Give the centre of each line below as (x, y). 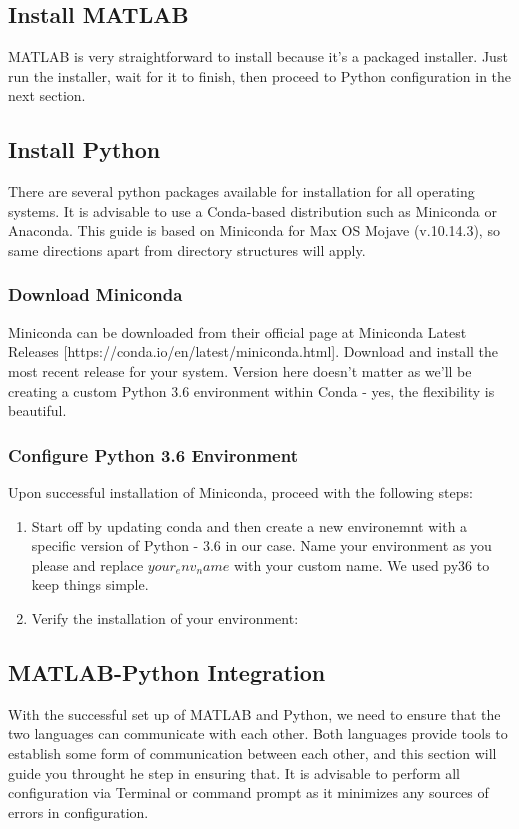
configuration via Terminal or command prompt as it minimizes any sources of (248, 792)
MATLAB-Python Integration (167, 671)
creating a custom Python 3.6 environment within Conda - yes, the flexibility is (251, 390)
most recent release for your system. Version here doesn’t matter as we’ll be (240, 370)
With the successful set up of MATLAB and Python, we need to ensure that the (254, 713)
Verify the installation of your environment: (165, 617)
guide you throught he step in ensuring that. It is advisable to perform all (234, 772)
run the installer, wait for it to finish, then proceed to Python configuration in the (260, 75)
